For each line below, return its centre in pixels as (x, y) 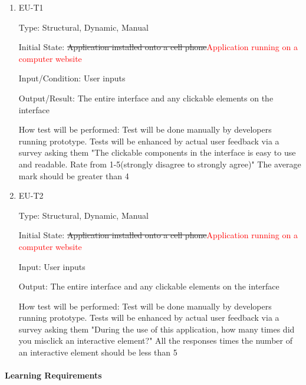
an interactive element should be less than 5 (98, 352)
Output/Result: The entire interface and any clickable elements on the (146, 98)
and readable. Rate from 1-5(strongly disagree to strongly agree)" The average (160, 164)
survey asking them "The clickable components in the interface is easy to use (157, 152)
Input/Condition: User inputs (72, 78)
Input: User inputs (52, 266)
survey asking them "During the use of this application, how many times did (157, 329)
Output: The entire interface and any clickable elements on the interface (149, 286)
